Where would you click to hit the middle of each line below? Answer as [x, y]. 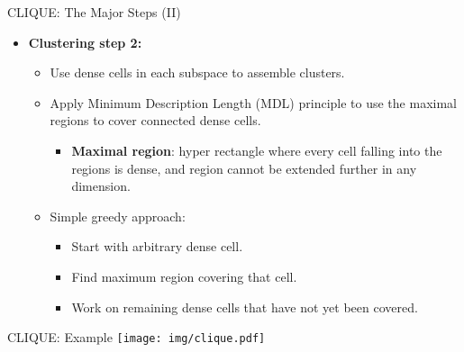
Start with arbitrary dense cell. [157, 246]
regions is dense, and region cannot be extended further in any [244, 168]
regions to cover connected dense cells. [155, 120]
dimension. [101, 186]
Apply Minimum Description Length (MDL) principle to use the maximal [253, 102]
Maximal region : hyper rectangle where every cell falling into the [257, 150]
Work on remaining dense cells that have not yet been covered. [245, 307]
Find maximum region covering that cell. [184, 276]
